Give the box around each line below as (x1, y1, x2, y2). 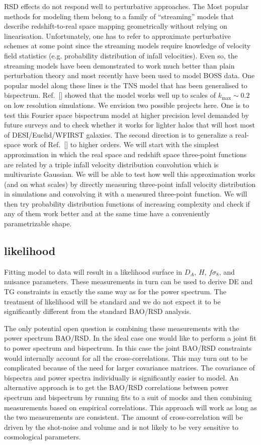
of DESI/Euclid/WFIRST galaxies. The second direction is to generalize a (4, 129, 233, 140)
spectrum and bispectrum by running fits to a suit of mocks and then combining (4, 392, 252, 402)
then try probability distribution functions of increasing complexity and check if (4, 198, 250, 209)
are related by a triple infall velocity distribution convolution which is (4, 159, 219, 169)
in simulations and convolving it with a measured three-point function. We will (4, 188, 247, 199)
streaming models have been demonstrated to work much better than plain (4, 60, 235, 71)
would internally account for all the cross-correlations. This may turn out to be (4, 352, 248, 363)
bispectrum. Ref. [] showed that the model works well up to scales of (4, 90, 216, 100)
